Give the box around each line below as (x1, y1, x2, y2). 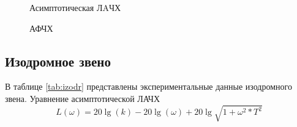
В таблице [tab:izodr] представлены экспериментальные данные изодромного (5, 80, 292, 93)
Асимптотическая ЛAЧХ (29, 1, 121, 13)
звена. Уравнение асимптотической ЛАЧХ (5, 92, 160, 104)
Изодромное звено (5, 51, 111, 70)
